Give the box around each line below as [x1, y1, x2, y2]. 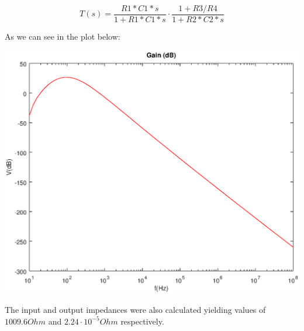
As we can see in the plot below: [5, 30, 120, 43]
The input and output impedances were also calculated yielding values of [5, 304, 266, 316]
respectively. [120, 315, 164, 327]
